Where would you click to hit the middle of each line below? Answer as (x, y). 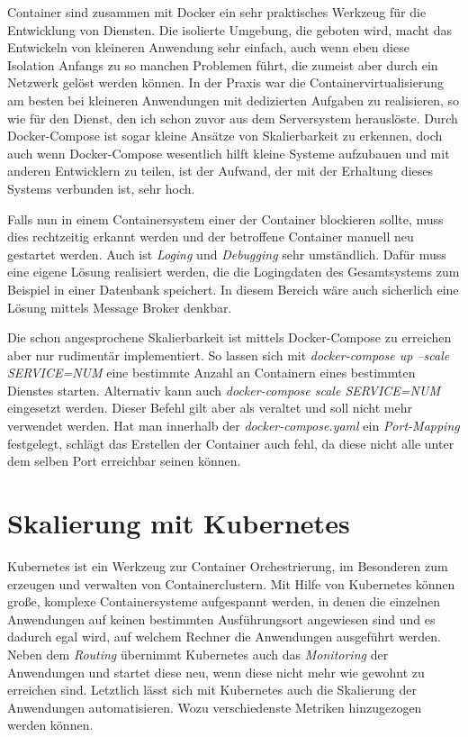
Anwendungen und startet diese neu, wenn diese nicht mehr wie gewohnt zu (216, 672)
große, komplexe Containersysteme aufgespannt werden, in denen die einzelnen (224, 601)
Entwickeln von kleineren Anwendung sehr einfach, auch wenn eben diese (208, 47)
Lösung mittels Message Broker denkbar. (120, 307)
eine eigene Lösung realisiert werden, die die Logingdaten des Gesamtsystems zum (234, 272)
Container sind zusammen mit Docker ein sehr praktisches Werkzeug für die (217, 12)
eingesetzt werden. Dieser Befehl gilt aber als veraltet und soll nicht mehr (210, 408)
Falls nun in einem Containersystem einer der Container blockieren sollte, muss (225, 218)
